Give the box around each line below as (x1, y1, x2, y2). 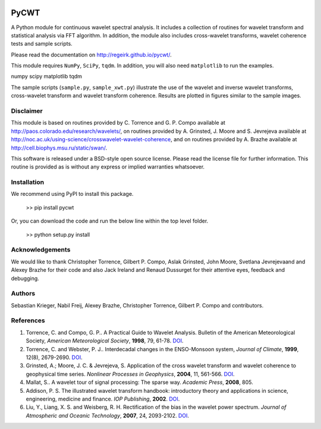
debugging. (11, 275, 40, 282)
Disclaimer (11, 107, 43, 115)
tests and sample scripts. (11, 40, 73, 47)
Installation (11, 178, 45, 186)
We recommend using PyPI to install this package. (11, 190, 134, 198)
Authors (11, 290, 36, 298)
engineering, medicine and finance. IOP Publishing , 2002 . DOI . (26, 395, 180, 402)
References (11, 316, 45, 325)
